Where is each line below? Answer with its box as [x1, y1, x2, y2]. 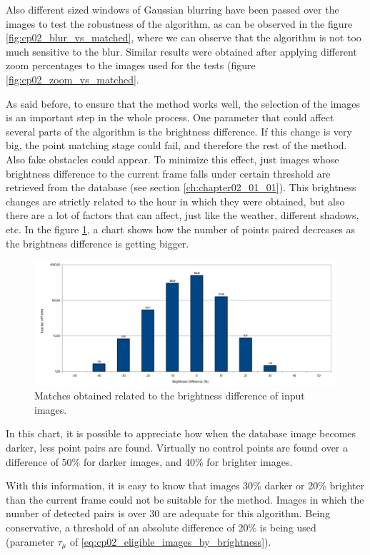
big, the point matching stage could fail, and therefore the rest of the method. [6, 138, 347, 153]
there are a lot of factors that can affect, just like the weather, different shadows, [6, 208, 359, 223]
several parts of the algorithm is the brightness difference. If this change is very [6, 123, 352, 138]
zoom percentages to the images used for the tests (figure [6, 58, 256, 73]
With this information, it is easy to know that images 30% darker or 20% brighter [6, 478, 365, 493]
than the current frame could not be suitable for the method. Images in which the [6, 492, 364, 506]
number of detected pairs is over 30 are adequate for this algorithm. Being [6, 506, 331, 521]
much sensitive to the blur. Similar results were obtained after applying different [6, 44, 357, 58]
